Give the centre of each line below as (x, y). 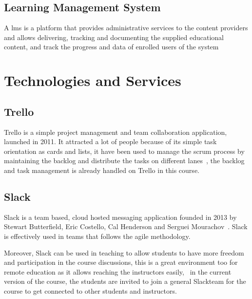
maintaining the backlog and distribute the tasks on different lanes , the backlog (124, 160)
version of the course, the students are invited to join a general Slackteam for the (125, 281)
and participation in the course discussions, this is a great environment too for (121, 262)
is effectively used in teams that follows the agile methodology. (97, 236)
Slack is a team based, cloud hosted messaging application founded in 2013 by (120, 217)
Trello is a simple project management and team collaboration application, (116, 132)
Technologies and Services (93, 80)
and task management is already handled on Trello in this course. (102, 170)
